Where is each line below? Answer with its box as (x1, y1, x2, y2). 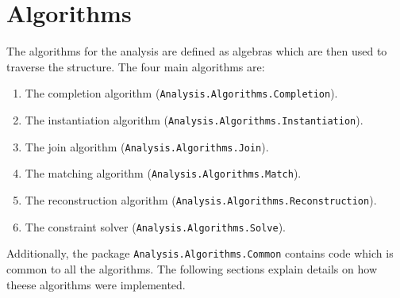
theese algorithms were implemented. (6, 276, 186, 292)
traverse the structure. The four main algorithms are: (6, 58, 265, 74)
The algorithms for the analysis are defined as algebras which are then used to (6, 43, 387, 59)
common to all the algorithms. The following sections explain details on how (6, 260, 377, 277)
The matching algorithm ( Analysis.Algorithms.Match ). (25, 165, 302, 181)
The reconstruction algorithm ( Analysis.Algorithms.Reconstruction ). (25, 191, 377, 208)
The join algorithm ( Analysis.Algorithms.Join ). (25, 138, 269, 155)
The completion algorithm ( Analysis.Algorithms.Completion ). (25, 85, 338, 101)
